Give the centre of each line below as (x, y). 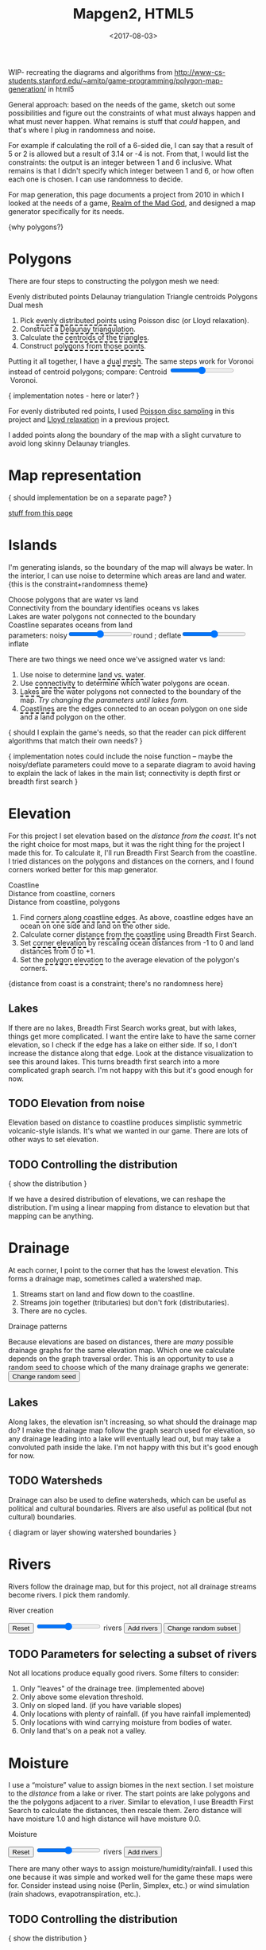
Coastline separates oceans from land (70, 625)
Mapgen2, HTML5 (133, 14)
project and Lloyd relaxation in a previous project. (89, 419)
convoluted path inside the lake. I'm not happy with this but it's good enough (133, 1447)
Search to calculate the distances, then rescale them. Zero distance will (125, 1811)
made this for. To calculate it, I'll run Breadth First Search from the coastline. (133, 852)
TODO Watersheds (56, 1481)
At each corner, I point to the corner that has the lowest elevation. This (123, 1270)
